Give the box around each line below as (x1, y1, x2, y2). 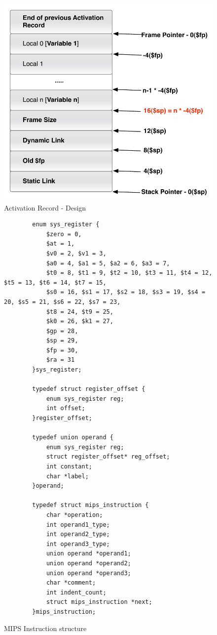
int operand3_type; (46, 540, 110, 548)
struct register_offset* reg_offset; (46, 453, 170, 461)
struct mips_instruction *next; (46, 598, 152, 606)
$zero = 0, (46, 230, 82, 238)
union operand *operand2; (46, 559, 131, 567)
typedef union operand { (32, 434, 113, 441)
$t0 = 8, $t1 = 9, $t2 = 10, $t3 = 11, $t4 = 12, (46, 269, 213, 277)
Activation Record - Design (4, 202, 86, 212)
